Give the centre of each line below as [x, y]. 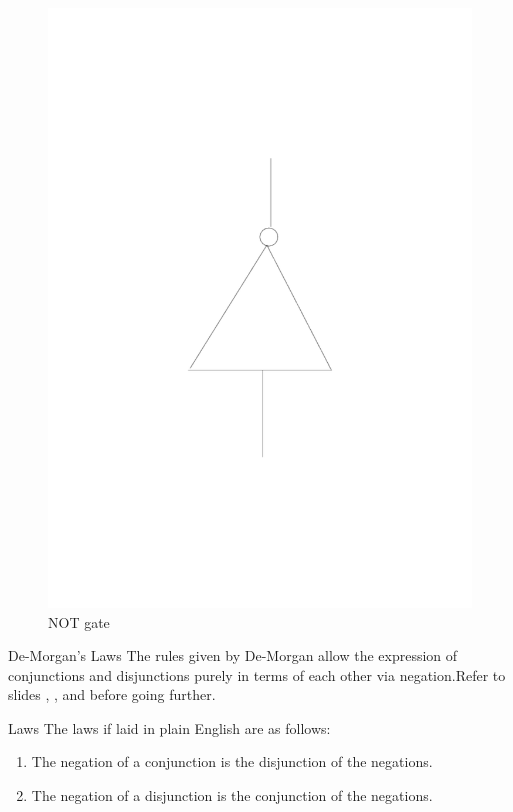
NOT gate [79, 621]
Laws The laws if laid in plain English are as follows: [169, 727]
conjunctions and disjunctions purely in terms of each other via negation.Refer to [257, 674]
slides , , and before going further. [112, 694]
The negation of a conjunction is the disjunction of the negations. [232, 761]
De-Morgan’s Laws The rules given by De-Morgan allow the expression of [233, 655]
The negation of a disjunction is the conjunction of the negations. [232, 795]
